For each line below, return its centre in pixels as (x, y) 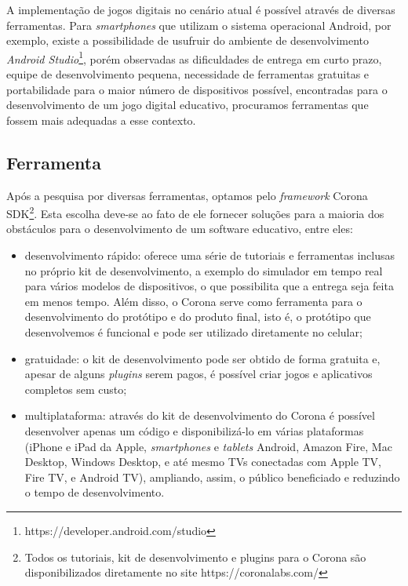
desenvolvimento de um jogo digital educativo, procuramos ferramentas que (188, 105)
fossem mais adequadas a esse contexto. (101, 120)
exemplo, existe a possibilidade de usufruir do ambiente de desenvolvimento (188, 40)
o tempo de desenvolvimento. (95, 492)
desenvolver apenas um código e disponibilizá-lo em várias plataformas (194, 430)
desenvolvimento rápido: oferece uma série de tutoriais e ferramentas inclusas (210, 255)
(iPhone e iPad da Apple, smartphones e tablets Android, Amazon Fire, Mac (208, 446)
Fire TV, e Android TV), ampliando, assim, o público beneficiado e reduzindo (212, 477)
